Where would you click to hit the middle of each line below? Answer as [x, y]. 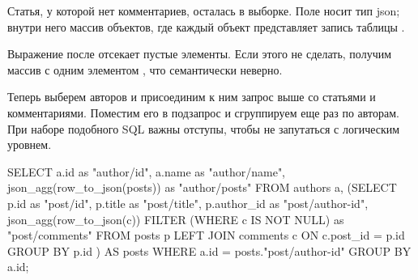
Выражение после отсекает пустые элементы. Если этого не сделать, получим [200, 54]
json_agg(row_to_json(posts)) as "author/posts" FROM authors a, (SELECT [202, 187]
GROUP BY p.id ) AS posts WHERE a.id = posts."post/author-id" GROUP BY [209, 250]
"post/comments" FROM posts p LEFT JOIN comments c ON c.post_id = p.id [206, 235]
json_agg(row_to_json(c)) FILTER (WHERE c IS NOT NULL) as [176, 219]
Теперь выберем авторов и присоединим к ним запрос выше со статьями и [192, 97]
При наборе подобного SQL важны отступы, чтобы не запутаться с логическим [204, 128]
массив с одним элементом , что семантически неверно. [145, 69]
